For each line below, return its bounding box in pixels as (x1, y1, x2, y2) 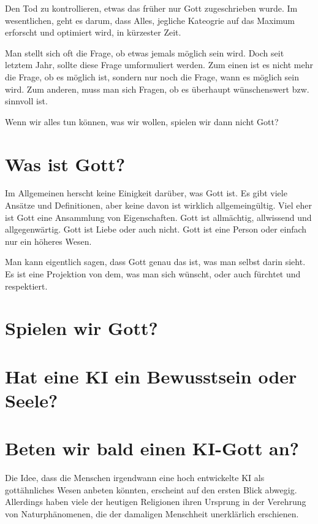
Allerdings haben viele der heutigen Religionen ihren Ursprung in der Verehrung (5, 495, 306, 508)
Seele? (5, 387, 58, 412)
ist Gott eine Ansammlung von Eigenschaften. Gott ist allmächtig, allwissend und (5, 210, 312, 223)
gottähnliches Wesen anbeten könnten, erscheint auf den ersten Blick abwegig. (5, 483, 297, 496)
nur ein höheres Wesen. (5, 234, 92, 247)
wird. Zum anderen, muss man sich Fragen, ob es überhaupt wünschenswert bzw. (5, 82, 309, 95)
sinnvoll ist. (5, 94, 48, 107)
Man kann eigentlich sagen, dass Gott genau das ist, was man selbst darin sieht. (5, 255, 306, 268)
